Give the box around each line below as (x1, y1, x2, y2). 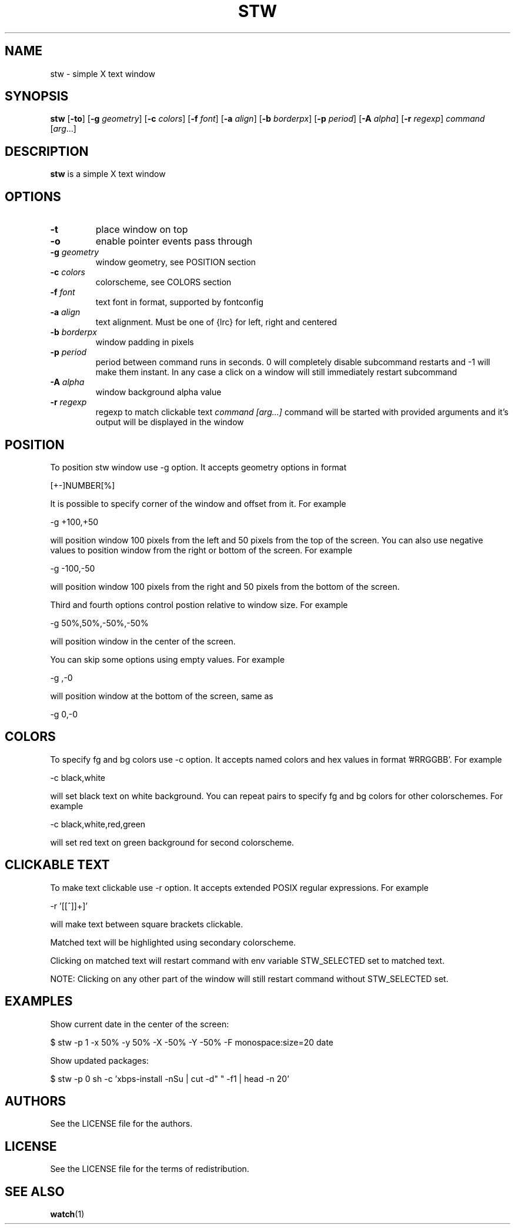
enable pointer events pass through (95, 235, 253, 248)
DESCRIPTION (5, 143, 89, 159)
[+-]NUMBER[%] (50, 480, 115, 490)
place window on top (95, 223, 188, 236)
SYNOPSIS (5, 89, 69, 104)
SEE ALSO (5, 1184, 65, 1199)
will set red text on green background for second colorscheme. (50, 837, 295, 847)
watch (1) (50, 1209, 85, 1220)
